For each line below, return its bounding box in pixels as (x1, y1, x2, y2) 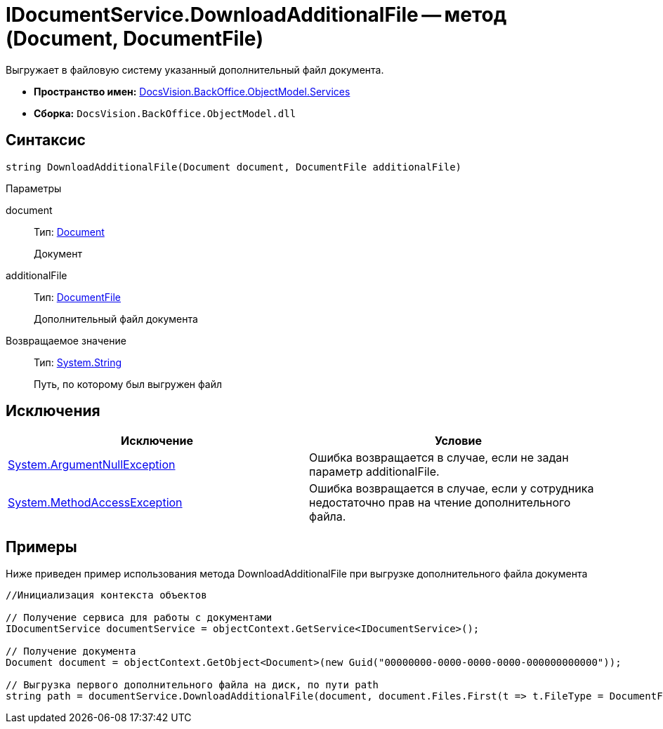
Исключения (6, 402, 100, 420)
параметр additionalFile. (309, 464, 440, 479)
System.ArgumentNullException (8, 457, 176, 472)
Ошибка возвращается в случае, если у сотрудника (309, 481, 594, 496)
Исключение (121, 434, 193, 448)
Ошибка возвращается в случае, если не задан (309, 450, 569, 465)
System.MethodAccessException (8, 495, 183, 510)
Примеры (6, 537, 77, 556)
